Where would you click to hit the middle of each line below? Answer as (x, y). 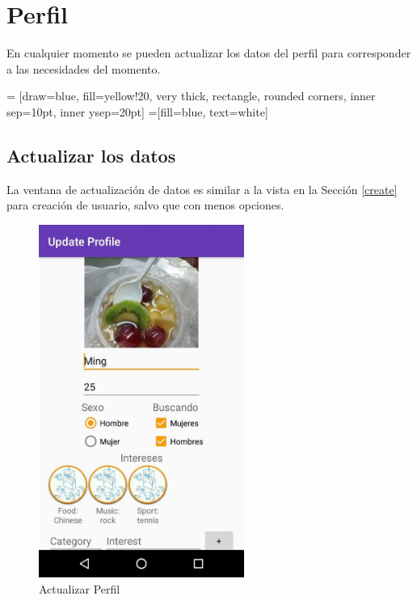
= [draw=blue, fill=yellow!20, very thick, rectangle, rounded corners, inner (191, 96)
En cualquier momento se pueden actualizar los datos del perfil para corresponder (209, 53)
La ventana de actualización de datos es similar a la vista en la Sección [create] (202, 189)
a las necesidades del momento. (84, 68)
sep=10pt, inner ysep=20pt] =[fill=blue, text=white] (137, 111)
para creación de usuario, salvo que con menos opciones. (145, 205)
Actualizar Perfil (80, 588)
